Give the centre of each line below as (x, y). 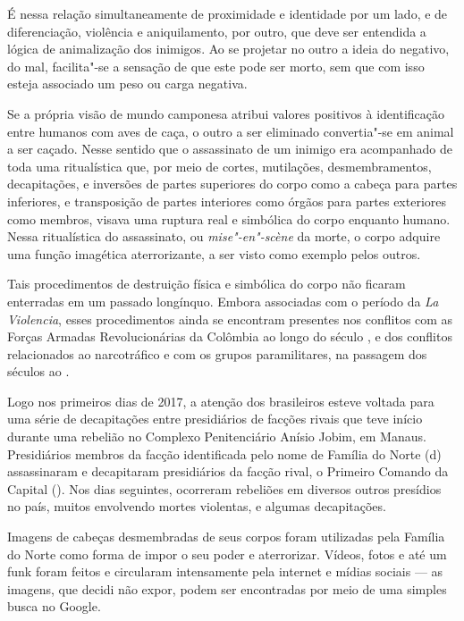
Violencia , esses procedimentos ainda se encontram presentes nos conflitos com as (230, 319)
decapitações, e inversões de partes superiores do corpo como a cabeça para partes (232, 184)
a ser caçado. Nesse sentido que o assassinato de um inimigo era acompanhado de (230, 149)
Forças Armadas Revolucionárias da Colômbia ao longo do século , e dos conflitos (230, 336)
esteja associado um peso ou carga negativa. (127, 84)
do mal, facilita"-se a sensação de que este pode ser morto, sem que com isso (216, 66)
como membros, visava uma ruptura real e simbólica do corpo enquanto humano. (229, 218)
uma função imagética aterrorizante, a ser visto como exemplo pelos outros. (214, 253)
